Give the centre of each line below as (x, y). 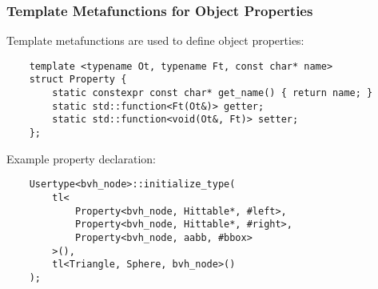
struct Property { (78, 80)
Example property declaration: (82, 158)
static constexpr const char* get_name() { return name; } (213, 93)
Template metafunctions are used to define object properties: (155, 40)
